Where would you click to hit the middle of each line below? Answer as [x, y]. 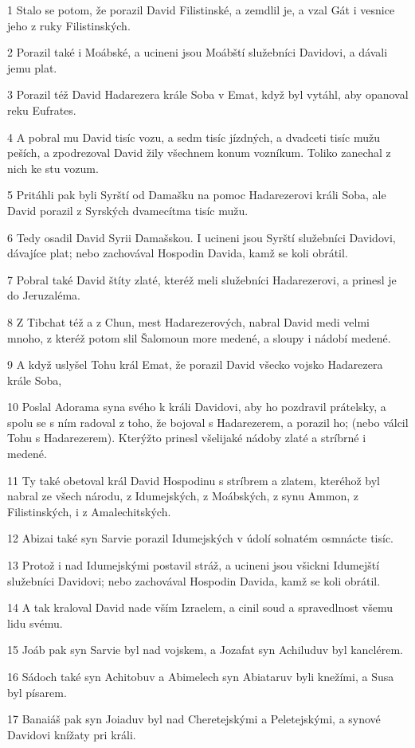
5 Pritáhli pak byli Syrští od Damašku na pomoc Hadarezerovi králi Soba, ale [197, 195]
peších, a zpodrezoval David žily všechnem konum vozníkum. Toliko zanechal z [199, 153]
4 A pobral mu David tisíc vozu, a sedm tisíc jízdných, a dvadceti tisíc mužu [194, 137]
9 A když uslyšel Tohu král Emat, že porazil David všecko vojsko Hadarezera [195, 364]
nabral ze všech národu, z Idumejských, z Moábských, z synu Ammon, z [183, 496]
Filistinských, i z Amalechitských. [89, 511]
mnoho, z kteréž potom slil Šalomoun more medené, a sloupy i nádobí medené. [199, 337]
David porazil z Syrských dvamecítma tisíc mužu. [128, 210]
